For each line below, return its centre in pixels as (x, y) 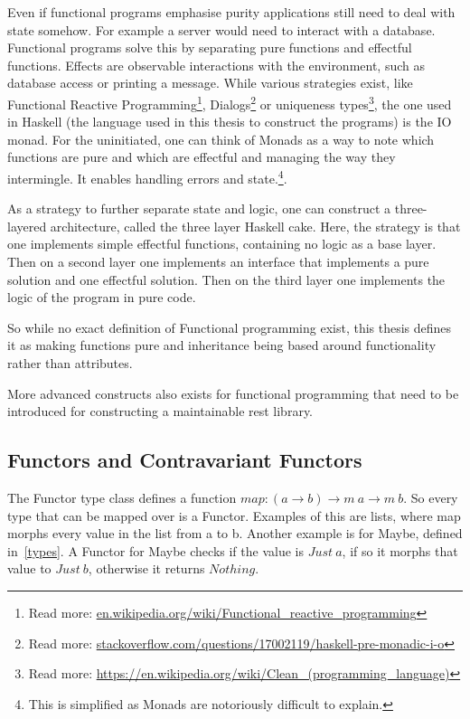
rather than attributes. (70, 363)
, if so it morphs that (400, 550)
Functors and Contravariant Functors (185, 460)
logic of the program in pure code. (102, 297)
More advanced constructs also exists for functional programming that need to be (233, 393)
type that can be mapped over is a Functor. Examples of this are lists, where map (234, 515)
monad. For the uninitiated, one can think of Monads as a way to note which (221, 139)
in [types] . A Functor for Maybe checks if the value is (155, 550)
